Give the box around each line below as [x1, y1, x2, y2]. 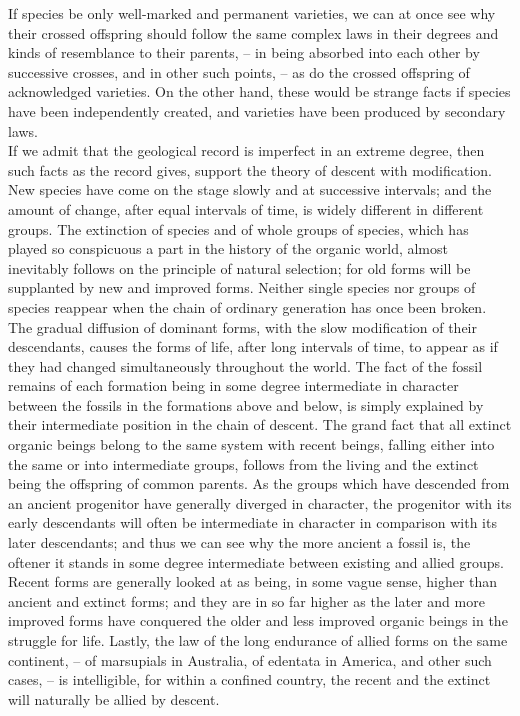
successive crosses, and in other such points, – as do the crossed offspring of [8, 61, 470, 82]
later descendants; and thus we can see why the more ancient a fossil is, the [8, 532, 471, 553]
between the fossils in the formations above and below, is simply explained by [8, 394, 484, 415]
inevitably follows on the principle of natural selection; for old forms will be [8, 257, 471, 278]
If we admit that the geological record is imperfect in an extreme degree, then [8, 140, 485, 161]
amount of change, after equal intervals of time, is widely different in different [8, 198, 484, 219]
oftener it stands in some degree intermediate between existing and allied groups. [8, 551, 504, 572]
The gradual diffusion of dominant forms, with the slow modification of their [8, 316, 477, 337]
